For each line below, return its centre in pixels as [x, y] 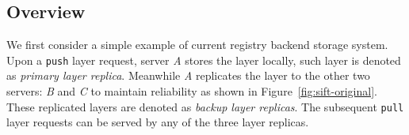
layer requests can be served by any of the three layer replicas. [158, 122]
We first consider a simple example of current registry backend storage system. [197, 45]
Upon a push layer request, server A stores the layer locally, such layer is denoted [204, 60]
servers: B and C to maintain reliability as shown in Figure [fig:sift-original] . [192, 91]
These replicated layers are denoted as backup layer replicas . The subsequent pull [205, 106]
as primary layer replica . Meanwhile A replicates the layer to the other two [188, 75]
